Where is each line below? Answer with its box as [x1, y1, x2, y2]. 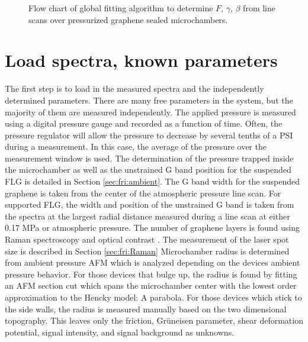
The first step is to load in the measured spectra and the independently [5, 82, 264, 95]
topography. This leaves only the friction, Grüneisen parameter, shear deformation [5, 314, 303, 327]
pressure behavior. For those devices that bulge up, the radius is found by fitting [5, 267, 297, 280]
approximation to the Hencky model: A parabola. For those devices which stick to [5, 291, 302, 303]
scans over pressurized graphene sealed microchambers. [28, 13, 228, 25]
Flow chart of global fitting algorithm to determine [28, 2, 213, 14]
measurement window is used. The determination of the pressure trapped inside [5, 151, 294, 164]
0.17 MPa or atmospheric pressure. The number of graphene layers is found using [5, 221, 300, 234]
